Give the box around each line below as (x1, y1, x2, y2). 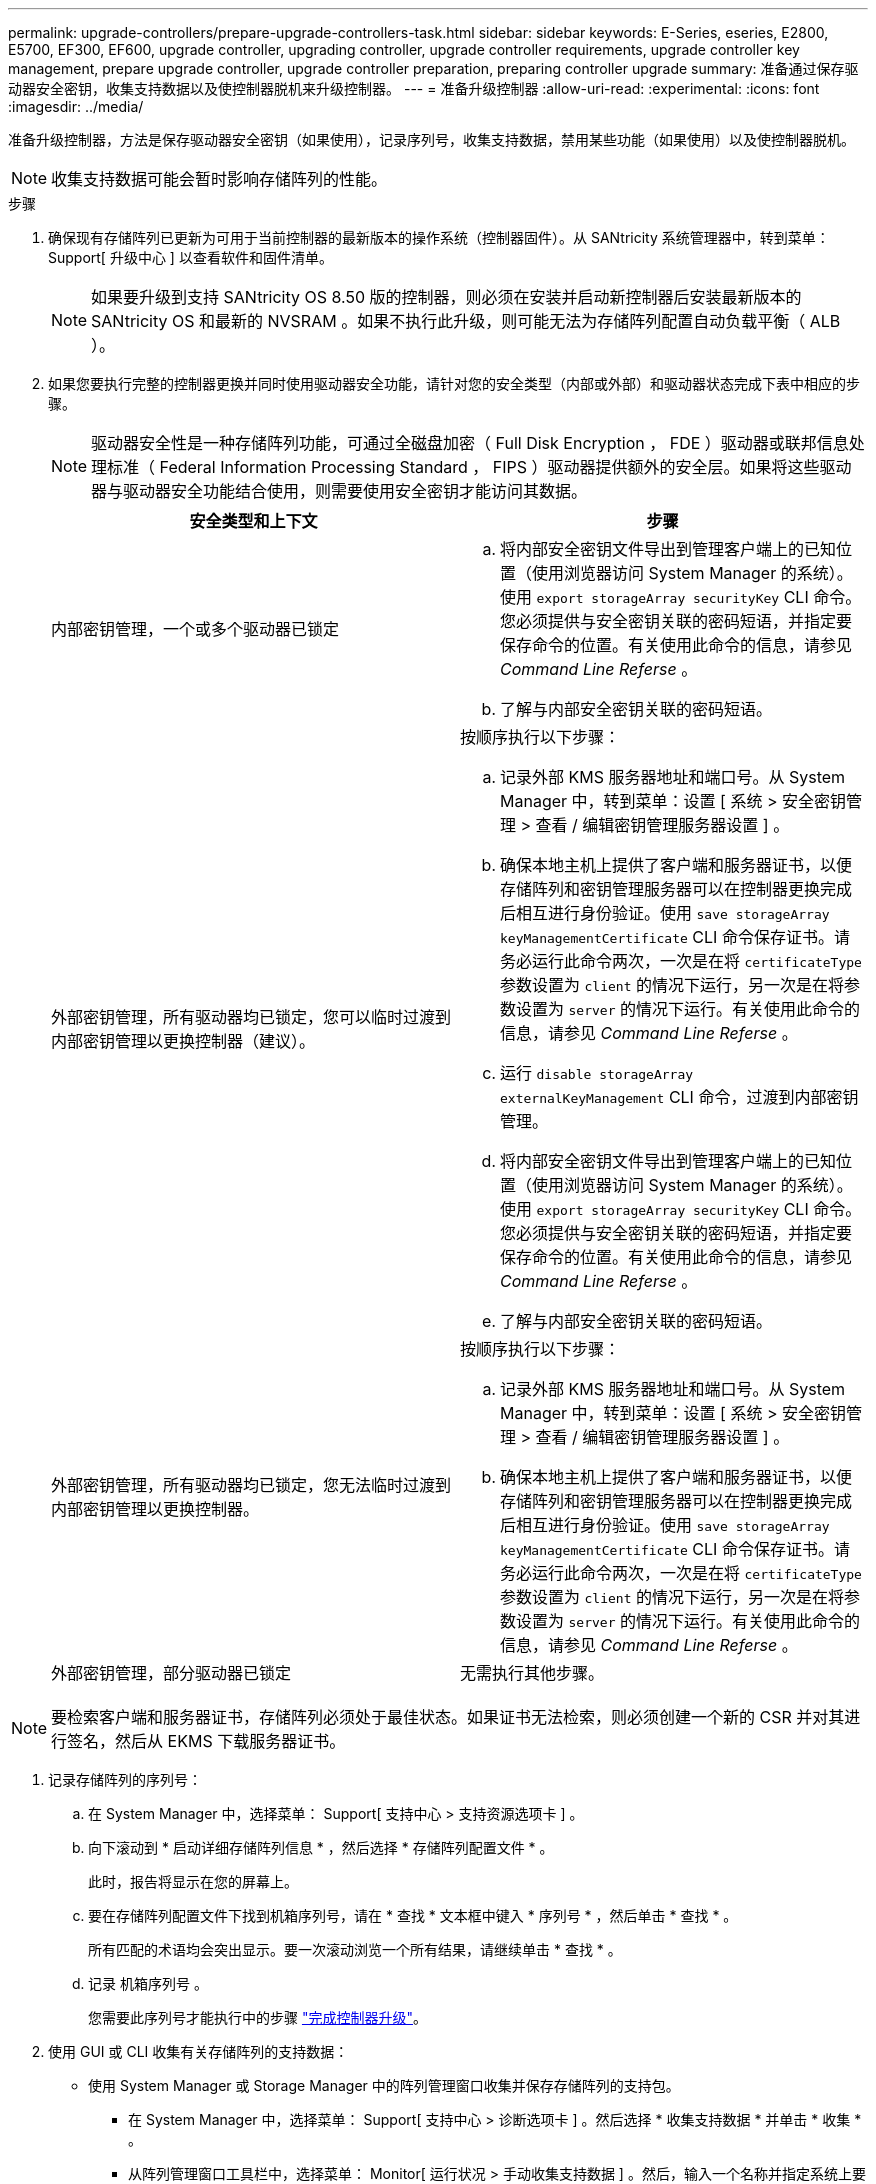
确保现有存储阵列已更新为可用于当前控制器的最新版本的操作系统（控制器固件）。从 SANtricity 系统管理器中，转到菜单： (48, 229, 830, 246)
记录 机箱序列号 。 (88, 1975, 208, 1992)
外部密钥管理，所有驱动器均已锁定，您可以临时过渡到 (51, 1007, 452, 1027)
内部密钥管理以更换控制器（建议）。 (51, 1031, 316, 1051)
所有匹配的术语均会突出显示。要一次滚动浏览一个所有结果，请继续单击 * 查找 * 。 (88, 1941, 622, 1958)
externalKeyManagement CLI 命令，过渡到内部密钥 (500, 1087, 859, 1107)
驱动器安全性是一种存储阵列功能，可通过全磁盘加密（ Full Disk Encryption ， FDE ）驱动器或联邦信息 (91, 433, 849, 453)
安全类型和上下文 (189, 511, 318, 531)
